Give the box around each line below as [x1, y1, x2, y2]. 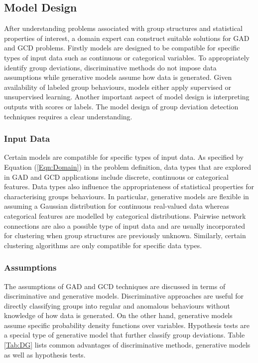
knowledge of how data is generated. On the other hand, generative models [4, 310, 233, 321]
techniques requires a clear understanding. [4, 111, 132, 121]
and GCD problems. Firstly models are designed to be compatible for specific [4, 42, 240, 53]
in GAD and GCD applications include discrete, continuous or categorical [4, 171, 229, 182]
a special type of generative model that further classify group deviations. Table [4, 330, 245, 340]
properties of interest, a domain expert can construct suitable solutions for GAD [4, 32, 250, 43]
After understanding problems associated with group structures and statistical [4, 23, 243, 33]
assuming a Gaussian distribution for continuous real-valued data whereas [4, 201, 229, 211]
